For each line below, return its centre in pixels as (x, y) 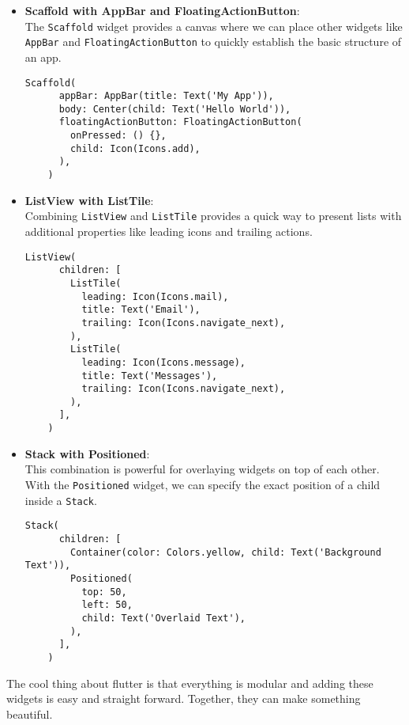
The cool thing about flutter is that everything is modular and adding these (190, 683)
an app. (43, 57)
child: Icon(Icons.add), (135, 148)
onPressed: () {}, (118, 136)
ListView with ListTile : (89, 200)
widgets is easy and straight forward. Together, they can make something (184, 698)
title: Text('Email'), (141, 310)
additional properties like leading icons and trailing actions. (169, 231)
